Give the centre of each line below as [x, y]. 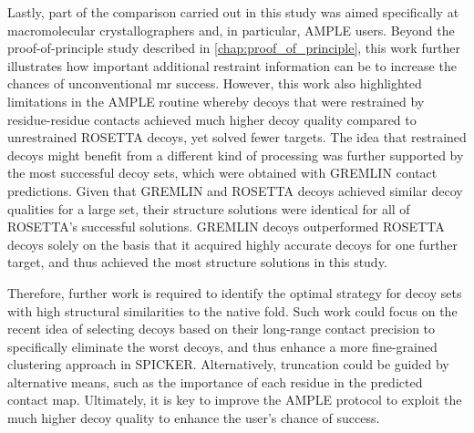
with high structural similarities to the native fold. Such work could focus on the [232, 310]
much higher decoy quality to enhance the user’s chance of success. [194, 418]
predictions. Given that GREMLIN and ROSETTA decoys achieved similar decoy [235, 190]
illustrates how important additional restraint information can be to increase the [232, 65]
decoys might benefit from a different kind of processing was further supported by [236, 155]
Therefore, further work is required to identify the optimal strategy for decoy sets [235, 292]
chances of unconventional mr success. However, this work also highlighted [215, 83]
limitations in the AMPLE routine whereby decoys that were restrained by [216, 101]
